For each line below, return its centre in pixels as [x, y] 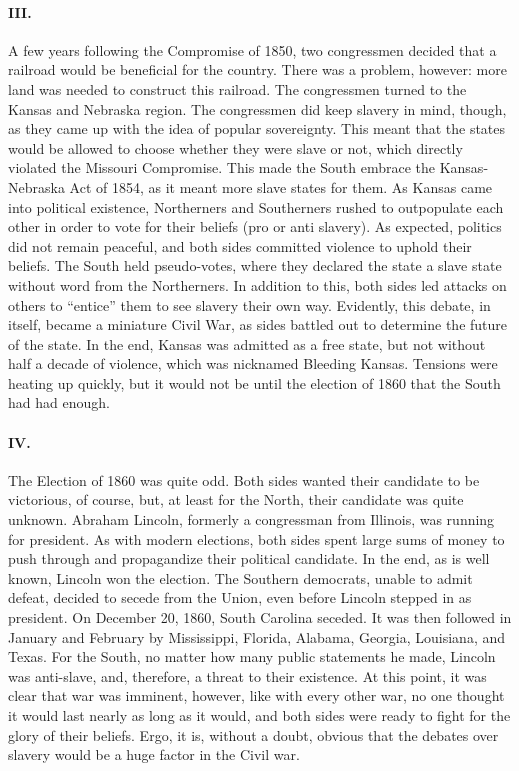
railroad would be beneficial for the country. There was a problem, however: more [257, 69]
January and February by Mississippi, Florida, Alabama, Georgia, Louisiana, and [256, 636]
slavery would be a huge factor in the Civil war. [154, 754]
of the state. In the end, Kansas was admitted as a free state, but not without [247, 343]
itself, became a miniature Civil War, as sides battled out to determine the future [258, 324]
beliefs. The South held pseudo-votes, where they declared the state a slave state [255, 265]
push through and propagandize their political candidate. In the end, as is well [249, 558]
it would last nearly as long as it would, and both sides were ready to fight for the [259, 715]
